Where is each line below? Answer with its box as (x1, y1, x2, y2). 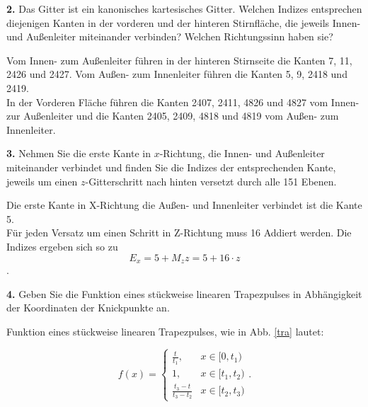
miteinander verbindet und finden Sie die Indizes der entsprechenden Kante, (6, 159, 336, 174)
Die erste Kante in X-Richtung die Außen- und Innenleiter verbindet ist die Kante (6, 197, 362, 212)
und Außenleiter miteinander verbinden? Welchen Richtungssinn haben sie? (6, 29, 333, 44)
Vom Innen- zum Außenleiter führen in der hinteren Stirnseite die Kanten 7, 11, (6, 52, 352, 67)
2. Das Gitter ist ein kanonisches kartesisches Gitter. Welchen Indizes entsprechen (6, 1, 362, 16)
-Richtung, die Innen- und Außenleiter (159, 146, 325, 161)
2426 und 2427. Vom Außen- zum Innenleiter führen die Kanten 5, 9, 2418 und (6, 67, 347, 81)
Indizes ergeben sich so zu (6, 239, 118, 253)
